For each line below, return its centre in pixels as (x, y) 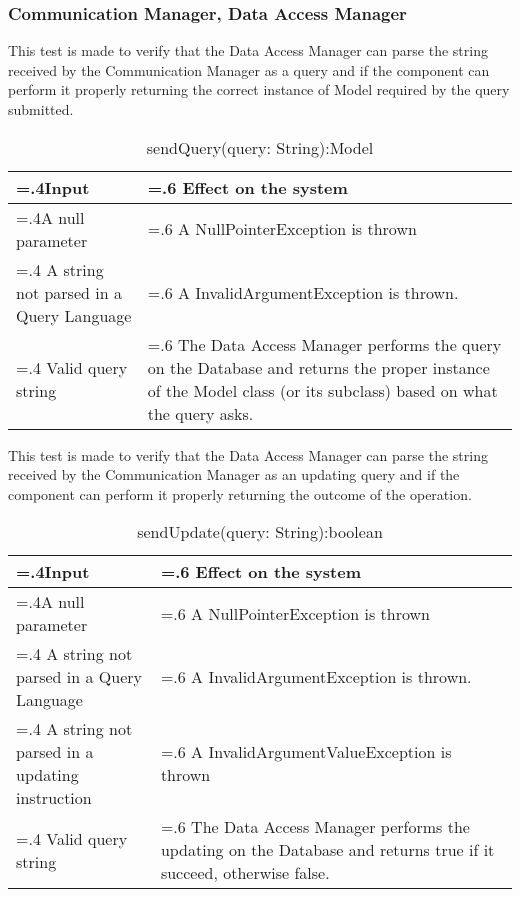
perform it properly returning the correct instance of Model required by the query (259, 89)
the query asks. (200, 413)
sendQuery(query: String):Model (260, 147)
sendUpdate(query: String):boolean (260, 532)
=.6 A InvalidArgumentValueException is (306, 752)
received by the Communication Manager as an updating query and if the (234, 474)
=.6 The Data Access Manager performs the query (324, 344)
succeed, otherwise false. (245, 873)
